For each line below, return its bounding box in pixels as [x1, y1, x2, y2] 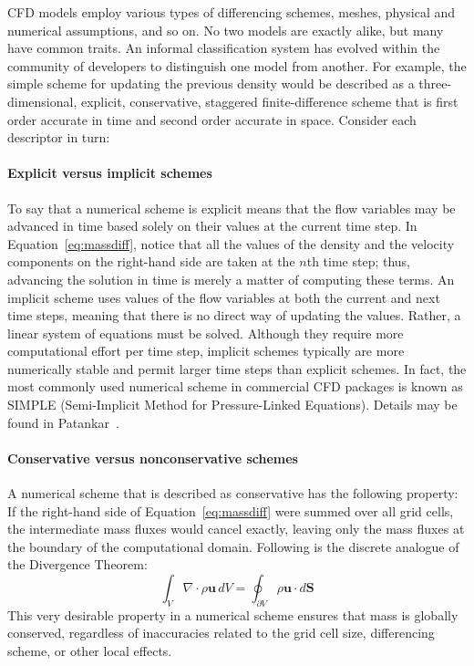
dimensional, [7, 91, 77, 110]
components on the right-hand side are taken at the [7, 252, 295, 271]
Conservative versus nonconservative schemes [7, 448, 298, 467]
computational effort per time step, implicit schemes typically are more [7, 341, 405, 360]
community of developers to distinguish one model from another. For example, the [7, 56, 467, 75]
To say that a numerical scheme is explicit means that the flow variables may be [7, 198, 456, 217]
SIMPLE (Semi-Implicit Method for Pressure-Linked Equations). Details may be [7, 395, 458, 414]
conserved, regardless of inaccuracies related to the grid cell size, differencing [7, 623, 435, 642]
